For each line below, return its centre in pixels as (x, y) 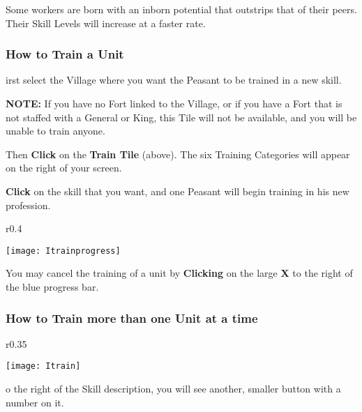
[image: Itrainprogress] (63, 251)
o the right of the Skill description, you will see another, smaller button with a (173, 389)
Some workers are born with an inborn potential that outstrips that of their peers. (181, 9)
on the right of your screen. (64, 168)
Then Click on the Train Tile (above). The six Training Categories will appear (178, 154)
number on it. (35, 402)
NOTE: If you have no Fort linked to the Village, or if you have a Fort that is (174, 103)
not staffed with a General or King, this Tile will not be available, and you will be (181, 117)
